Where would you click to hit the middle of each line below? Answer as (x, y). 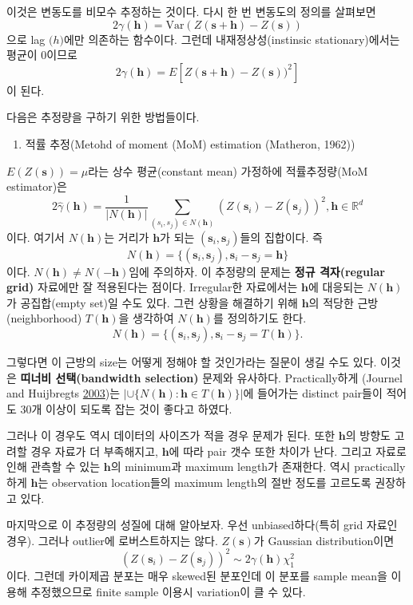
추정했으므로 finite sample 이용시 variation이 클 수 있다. (168, 591)
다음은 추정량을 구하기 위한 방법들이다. (103, 117)
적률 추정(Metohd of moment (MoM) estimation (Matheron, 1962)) (190, 143)
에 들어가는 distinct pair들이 (313, 393)
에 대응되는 (336, 287)
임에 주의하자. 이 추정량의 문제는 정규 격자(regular (257, 271)
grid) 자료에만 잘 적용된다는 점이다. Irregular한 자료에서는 (152, 287)
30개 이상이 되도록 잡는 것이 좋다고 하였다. (126, 408)
